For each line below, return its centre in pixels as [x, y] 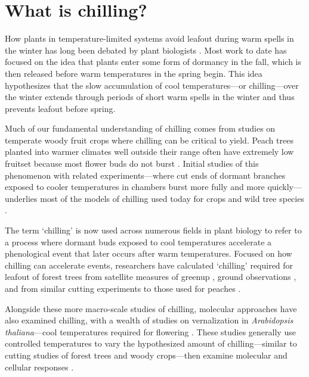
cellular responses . [39, 367]
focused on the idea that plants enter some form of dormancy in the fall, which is [153, 62]
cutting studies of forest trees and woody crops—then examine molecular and [146, 355]
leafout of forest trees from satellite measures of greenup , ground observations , [151, 277]
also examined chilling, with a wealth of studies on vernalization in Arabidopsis [149, 320]
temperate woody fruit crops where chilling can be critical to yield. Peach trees [149, 140]
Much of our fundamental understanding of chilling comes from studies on [140, 128]
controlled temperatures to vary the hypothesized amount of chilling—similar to [151, 343]
